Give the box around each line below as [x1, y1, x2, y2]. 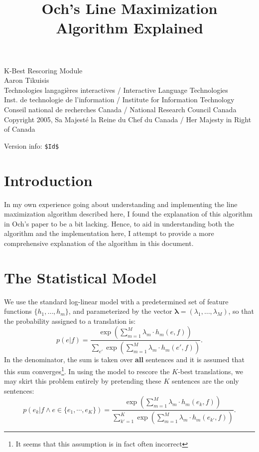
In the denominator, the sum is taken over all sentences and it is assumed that [4, 354, 245, 365]
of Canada [4, 124, 35, 134]
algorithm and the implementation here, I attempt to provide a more [4, 228, 214, 238]
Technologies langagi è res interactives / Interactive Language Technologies [4, 84, 228, 95]
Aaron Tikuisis [4, 75, 49, 85]
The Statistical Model [4, 267, 157, 287]
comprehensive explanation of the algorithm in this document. [4, 237, 194, 248]
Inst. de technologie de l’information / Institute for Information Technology [4, 94, 235, 105]
